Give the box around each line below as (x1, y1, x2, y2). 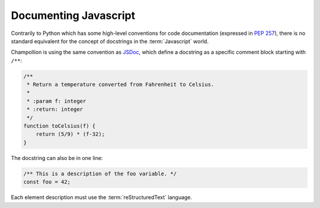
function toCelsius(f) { (23, 123, 96, 130)
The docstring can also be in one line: (11, 154, 103, 161)
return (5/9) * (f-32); (36, 131, 105, 137)
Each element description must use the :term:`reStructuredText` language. (11, 194, 193, 201)
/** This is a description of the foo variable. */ (23, 170, 177, 177)
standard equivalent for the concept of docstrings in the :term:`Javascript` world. (11, 37, 209, 44)
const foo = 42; (23, 178, 71, 185)
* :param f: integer (27, 98, 87, 104)
